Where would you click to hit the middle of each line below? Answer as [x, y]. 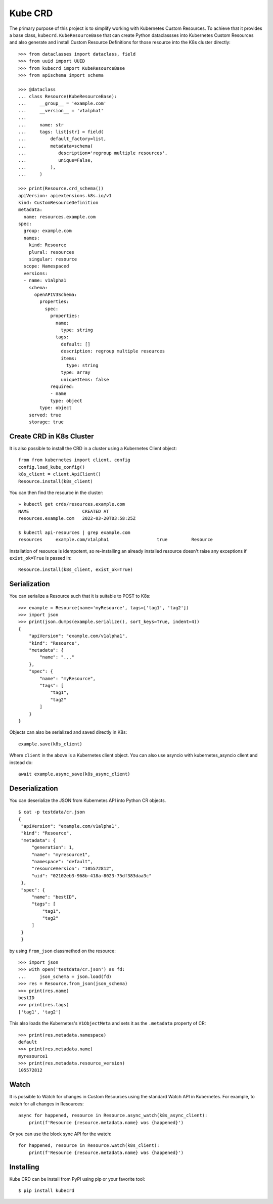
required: [62, 387]
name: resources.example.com [60, 217]
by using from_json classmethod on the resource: [63, 951]
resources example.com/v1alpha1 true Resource [116, 540]
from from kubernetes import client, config [75, 460]
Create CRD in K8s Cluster [52, 436]
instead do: [21, 762]
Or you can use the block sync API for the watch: [60, 1134]
